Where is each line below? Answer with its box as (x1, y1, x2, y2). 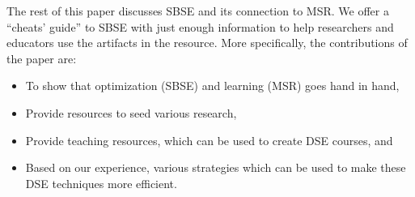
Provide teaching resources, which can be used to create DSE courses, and (25, 131, 393, 148)
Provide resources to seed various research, (25, 104, 237, 121)
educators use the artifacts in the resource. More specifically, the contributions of (6, 34, 408, 51)
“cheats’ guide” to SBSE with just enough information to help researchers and (6, 18, 394, 35)
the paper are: (6, 49, 77, 66)
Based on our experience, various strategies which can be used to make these (25, 159, 406, 176)
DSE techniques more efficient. (25, 174, 177, 191)
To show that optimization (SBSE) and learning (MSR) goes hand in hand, (25, 77, 400, 94)
